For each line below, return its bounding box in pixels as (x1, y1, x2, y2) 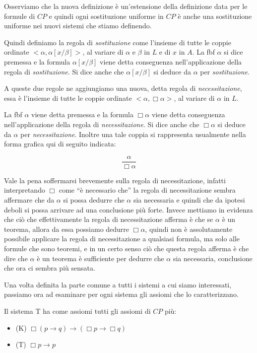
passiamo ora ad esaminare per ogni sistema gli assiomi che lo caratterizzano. (4, 289, 239, 299)
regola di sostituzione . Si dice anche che (4, 66, 124, 76)
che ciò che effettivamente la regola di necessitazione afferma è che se (4, 214, 213, 224)
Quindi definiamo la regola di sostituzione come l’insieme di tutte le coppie (4, 37, 231, 47)
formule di (4, 10, 35, 21)
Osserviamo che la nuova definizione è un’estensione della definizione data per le (4, 1, 248, 11)
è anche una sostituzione (178, 10, 252, 21)
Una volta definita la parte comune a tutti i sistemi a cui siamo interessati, (4, 279, 232, 289)
